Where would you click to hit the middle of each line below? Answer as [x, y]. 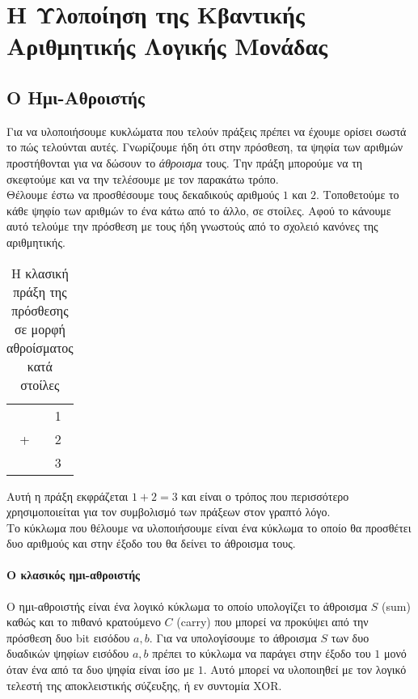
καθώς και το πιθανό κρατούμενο [84, 622]
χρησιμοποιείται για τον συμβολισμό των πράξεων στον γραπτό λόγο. [169, 512]
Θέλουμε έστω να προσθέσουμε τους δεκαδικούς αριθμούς [143, 195]
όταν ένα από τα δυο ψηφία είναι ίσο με [101, 669]
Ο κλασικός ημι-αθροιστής [73, 575]
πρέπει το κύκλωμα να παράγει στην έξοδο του [262, 653]
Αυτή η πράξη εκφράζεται [68, 496]
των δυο [350, 637]
